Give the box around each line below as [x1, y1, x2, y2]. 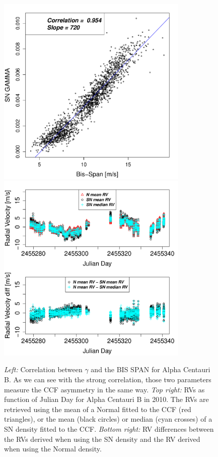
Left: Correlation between [4, 364, 83, 375]
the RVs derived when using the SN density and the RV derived [4, 433, 200, 444]
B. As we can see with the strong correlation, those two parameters [4, 374, 211, 384]
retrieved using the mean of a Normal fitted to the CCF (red [4, 403, 191, 414]
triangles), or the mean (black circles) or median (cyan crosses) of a [4, 414, 212, 424]
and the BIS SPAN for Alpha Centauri [91, 364, 210, 375]
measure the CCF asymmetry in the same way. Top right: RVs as [4, 384, 205, 394]
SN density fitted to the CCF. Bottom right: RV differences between [4, 423, 214, 434]
